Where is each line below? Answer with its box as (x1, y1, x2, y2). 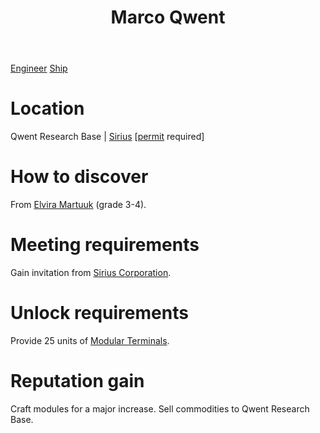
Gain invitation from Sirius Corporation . (10, 267, 172, 278)
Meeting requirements (10, 234, 200, 256)
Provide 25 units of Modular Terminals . (10, 334, 170, 346)
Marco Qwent (110, 6, 226, 29)
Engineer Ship (10, 62, 68, 75)
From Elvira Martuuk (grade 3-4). (10, 199, 147, 211)
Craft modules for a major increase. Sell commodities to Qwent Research (10, 402, 310, 415)
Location (10, 97, 85, 120)
